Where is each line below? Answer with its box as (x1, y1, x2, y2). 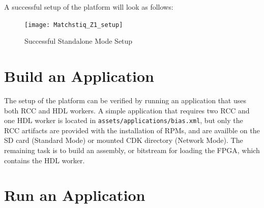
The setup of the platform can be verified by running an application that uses (4, 95, 246, 105)
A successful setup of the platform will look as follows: (4, 2, 173, 12)
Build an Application (4, 66, 154, 86)
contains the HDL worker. (4, 155, 85, 165)
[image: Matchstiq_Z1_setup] (24, 21, 123, 28)
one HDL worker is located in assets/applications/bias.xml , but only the (4, 115, 243, 126)
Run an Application (4, 185, 145, 205)
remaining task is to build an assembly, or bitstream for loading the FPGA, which (4, 145, 260, 155)
